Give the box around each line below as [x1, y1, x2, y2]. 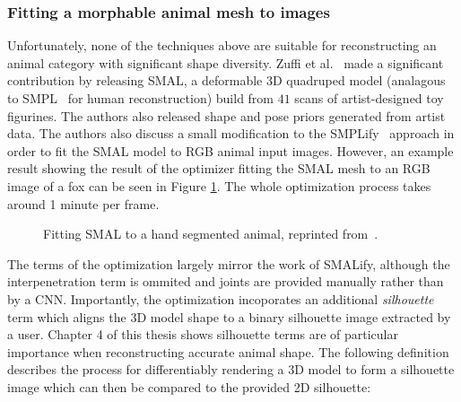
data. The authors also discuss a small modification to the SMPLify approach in [7, 124, 455, 143]
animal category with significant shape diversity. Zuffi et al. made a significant [7, 53, 444, 72]
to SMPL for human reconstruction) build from [7, 89, 274, 107]
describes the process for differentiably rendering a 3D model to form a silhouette [7, 360, 455, 379]
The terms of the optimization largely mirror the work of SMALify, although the [7, 254, 450, 273]
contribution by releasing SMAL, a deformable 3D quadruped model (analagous [7, 71, 446, 90]
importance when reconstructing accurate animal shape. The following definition [7, 342, 449, 361]
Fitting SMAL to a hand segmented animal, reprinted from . [43, 224, 378, 243]
